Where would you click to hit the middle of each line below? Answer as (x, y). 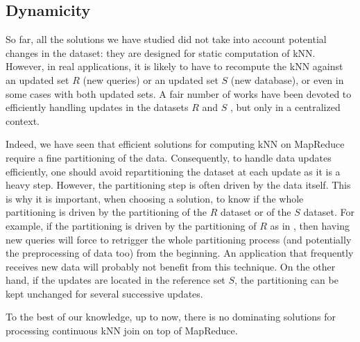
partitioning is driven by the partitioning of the (106, 212)
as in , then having (310, 225)
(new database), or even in (287, 79)
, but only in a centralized (285, 107)
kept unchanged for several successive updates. (104, 293)
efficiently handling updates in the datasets (97, 107)
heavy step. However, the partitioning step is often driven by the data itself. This (178, 185)
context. (23, 120)
